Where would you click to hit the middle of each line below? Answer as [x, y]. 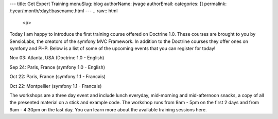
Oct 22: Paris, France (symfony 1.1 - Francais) [57, 77]
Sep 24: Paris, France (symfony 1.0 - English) [57, 67]
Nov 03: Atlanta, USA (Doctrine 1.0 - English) [57, 58]
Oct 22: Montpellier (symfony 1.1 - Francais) [56, 86]
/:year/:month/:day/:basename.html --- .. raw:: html [64, 11]
